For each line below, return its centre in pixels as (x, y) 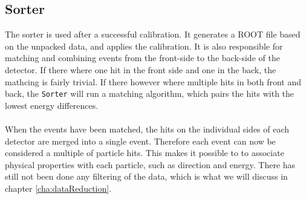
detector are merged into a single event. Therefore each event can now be (140, 141)
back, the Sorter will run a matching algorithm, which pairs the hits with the (150, 93)
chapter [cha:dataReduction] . (58, 188)
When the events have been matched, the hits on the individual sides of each (147, 129)
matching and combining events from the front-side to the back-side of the (142, 58)
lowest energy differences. (52, 105)
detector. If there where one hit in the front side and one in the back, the (141, 69)
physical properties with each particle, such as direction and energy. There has (150, 164)
